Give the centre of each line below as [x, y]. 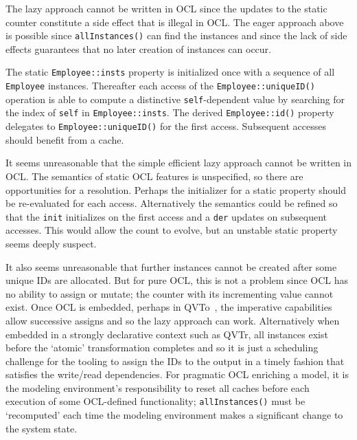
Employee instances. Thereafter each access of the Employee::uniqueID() [160, 86]
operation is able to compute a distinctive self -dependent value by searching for [175, 99]
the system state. [42, 428]
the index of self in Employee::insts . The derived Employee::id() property [170, 112]
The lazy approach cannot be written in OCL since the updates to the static [166, 8]
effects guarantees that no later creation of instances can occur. [138, 48]
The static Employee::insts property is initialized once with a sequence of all [170, 72]
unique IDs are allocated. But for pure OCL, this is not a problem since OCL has [177, 280]
